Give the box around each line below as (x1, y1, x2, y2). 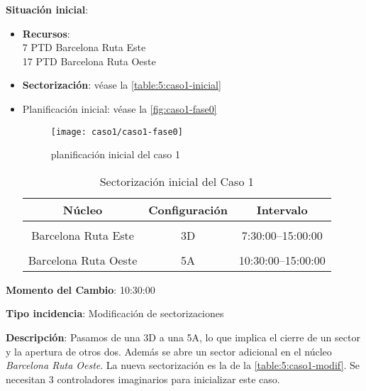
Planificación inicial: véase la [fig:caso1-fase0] (22, 101, 217, 116)
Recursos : (22, 26, 70, 40)
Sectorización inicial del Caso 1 (99, 172, 254, 189)
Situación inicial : (6, 2, 89, 16)
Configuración (148, 201, 228, 218)
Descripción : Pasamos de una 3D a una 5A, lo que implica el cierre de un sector (6, 330, 360, 344)
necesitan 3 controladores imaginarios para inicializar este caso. (6, 371, 280, 386)
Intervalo (256, 201, 308, 218)
